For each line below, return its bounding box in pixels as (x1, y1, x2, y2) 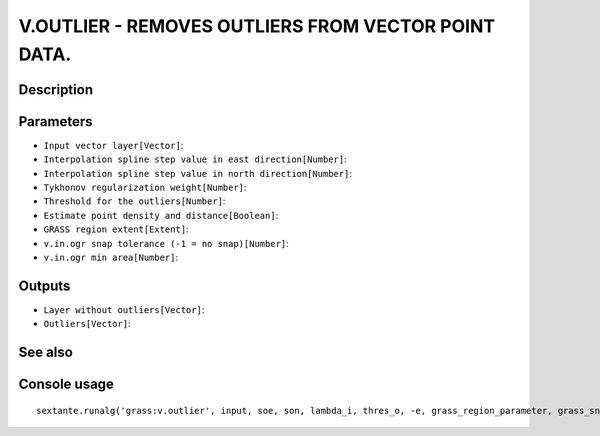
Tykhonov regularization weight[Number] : (43, 181, 247, 194)
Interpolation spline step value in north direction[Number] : (43, 167, 352, 179)
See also (18, 344, 74, 361)
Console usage (18, 376, 115, 393)
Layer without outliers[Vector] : (43, 303, 205, 315)
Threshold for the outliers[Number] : (43, 195, 226, 207)
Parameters (18, 113, 93, 130)
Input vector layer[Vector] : (43, 139, 184, 151)
